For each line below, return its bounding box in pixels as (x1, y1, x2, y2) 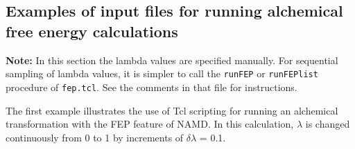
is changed (305, 117, 350, 131)
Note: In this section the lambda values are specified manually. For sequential (6, 52, 338, 67)
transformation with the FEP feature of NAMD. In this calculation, (6, 117, 294, 131)
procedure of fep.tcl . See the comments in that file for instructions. (6, 79, 297, 94)
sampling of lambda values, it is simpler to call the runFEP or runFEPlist (6, 66, 318, 81)
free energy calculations (6, 20, 178, 41)
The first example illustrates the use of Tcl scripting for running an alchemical (6, 103, 338, 117)
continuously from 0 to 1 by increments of (6, 130, 184, 144)
